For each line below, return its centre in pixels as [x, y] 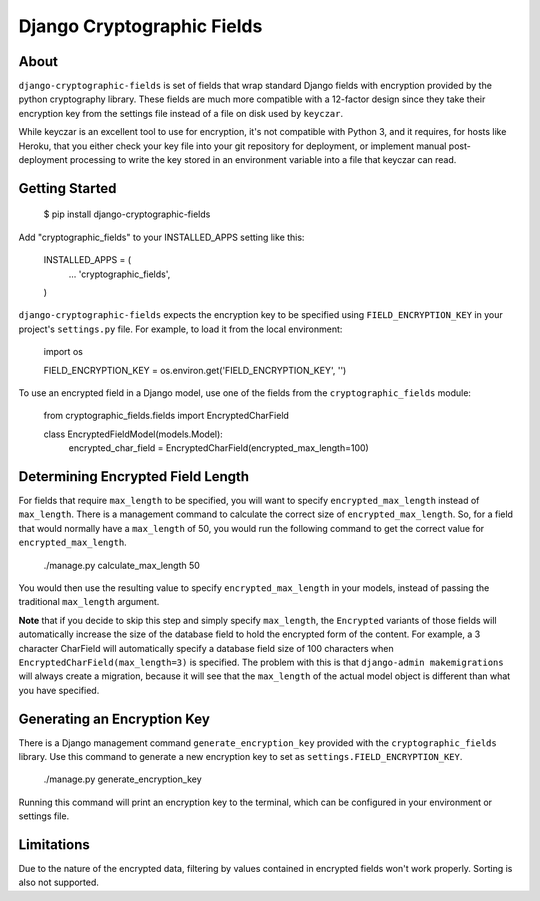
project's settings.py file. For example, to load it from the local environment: [180, 329]
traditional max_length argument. [89, 602]
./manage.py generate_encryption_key [122, 779]
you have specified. [59, 690]
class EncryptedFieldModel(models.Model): [133, 434]
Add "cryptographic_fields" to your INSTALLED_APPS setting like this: [161, 237]
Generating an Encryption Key [114, 718]
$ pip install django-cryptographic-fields [127, 214]
